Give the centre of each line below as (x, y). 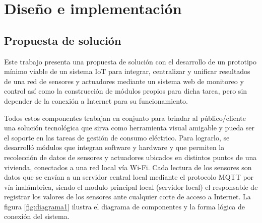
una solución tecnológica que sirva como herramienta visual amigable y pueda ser (129, 128)
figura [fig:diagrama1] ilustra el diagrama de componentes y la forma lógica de (124, 206)
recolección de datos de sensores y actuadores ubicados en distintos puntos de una (130, 157)
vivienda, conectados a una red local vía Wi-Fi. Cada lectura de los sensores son (128, 167)
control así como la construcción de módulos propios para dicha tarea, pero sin (126, 91)
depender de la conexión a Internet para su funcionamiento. (96, 100)
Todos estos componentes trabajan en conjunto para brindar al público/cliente (125, 118)
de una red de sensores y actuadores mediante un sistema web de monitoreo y (124, 81)
